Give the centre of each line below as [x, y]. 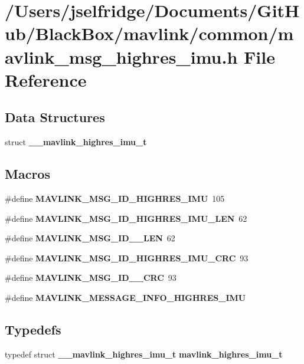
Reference [46, 79]
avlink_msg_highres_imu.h [121, 56]
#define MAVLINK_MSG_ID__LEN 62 [90, 238]
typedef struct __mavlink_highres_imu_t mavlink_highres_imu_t [144, 354]
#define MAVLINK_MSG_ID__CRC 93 [91, 278]
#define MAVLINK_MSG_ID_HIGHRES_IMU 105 [115, 198]
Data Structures [55, 117]
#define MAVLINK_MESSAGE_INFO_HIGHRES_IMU [125, 297]
